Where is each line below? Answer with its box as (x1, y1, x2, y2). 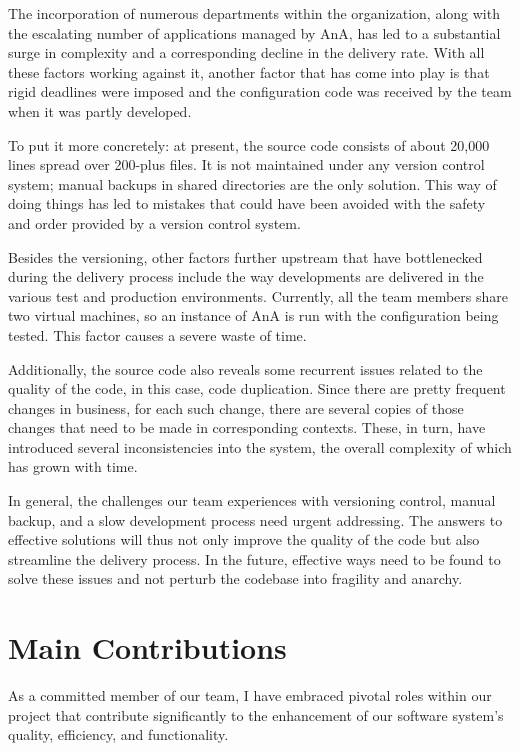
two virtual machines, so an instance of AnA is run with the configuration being (8, 305, 499, 326)
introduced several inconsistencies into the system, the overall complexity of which (8, 436, 512, 457)
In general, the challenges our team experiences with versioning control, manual (8, 490, 496, 511)
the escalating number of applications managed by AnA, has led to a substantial (8, 22, 501, 43)
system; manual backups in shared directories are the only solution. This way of (8, 173, 497, 194)
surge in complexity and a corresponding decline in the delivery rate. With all (8, 42, 485, 63)
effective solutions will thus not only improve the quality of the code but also (8, 529, 480, 550)
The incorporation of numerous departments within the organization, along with (8, 3, 500, 23)
